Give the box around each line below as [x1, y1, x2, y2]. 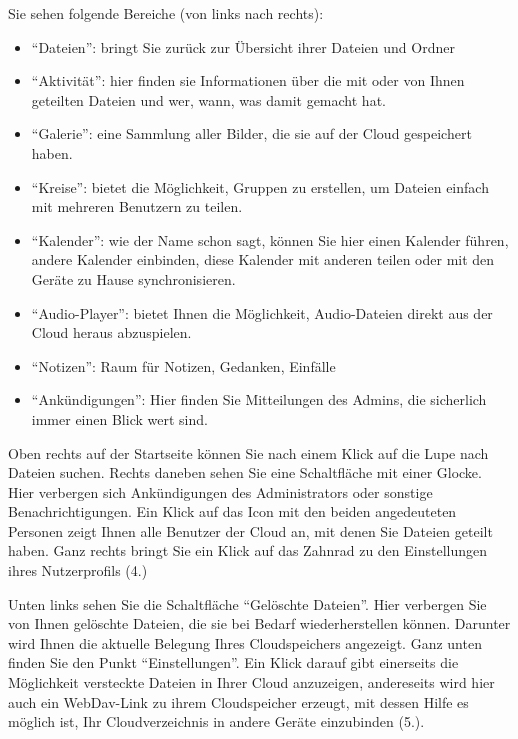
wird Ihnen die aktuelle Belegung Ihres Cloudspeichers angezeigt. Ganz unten [8, 632, 482, 653]
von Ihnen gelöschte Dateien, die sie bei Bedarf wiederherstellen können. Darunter [8, 613, 511, 634]
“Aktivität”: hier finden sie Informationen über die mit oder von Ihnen [31, 70, 465, 91]
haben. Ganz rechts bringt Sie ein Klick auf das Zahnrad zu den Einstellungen [8, 540, 488, 561]
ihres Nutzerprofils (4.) [8, 560, 148, 581]
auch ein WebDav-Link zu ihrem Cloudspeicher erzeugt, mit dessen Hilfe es [8, 691, 469, 712]
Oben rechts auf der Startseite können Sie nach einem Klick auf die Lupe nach [8, 442, 489, 463]
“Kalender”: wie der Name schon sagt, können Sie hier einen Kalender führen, [31, 229, 509, 250]
